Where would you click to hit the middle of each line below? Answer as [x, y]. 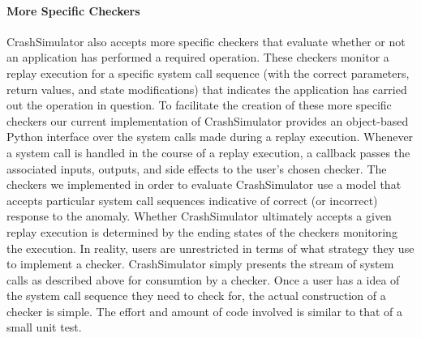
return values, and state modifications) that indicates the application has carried [207, 89]
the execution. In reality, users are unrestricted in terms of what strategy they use [210, 248]
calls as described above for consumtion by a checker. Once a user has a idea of [203, 279]
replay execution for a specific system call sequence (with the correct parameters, [208, 73]
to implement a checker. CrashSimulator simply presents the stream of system [200, 264]
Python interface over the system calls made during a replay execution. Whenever [210, 137]
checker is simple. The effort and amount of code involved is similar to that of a [205, 311]
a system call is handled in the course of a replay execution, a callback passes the [208, 152]
